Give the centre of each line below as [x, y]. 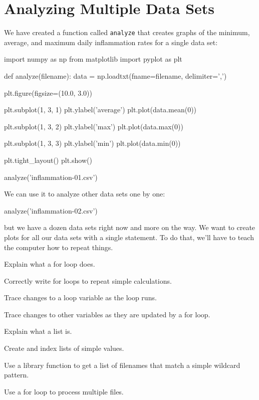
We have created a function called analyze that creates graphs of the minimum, [127, 32]
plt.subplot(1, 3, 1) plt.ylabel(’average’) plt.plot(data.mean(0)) [100, 110]
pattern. [17, 375]
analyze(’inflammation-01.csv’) [51, 177]
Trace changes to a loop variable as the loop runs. [80, 297]
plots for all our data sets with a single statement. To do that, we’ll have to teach [129, 237]
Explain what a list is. [38, 331]
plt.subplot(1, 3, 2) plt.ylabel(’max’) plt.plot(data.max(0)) [94, 126]
